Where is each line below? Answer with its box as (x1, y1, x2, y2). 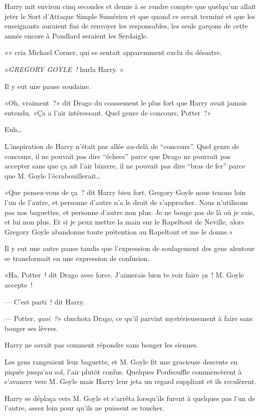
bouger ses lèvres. (5, 322, 58, 333)
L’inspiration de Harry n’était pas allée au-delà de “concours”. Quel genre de (5, 140, 239, 151)
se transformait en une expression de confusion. (5, 252, 150, 263)
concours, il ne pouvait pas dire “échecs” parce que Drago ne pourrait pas (5, 150, 231, 161)
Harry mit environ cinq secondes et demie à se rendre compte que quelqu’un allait (5, 1, 256, 11)
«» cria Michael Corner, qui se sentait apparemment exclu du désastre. (5, 47, 222, 57)
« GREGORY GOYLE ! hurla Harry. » (5, 63, 124, 74)
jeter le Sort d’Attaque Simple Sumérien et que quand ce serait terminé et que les (5, 10, 255, 21)
